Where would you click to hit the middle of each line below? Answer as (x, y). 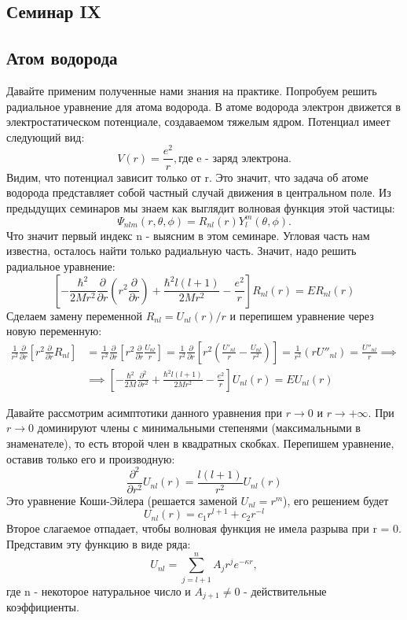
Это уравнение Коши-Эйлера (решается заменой (122, 500)
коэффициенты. (43, 607)
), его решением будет (336, 500)
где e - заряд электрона (233, 159)
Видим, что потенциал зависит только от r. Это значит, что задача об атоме (187, 177)
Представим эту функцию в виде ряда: (99, 544)
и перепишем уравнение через (302, 315)
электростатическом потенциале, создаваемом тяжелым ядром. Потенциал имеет (198, 122)
